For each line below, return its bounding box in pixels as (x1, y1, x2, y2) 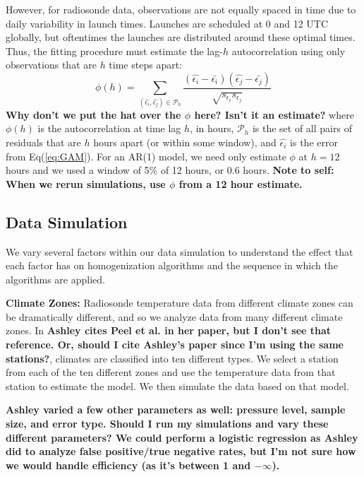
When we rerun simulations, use (6, 176, 166, 191)
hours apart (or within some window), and (93, 134, 277, 149)
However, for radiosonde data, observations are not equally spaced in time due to (6, 2, 356, 16)
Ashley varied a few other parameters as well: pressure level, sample (6, 402, 346, 417)
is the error (290, 134, 338, 149)
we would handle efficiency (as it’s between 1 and (6, 457, 251, 472)
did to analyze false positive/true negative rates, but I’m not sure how (6, 444, 356, 459)
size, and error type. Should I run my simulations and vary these (6, 416, 329, 431)
